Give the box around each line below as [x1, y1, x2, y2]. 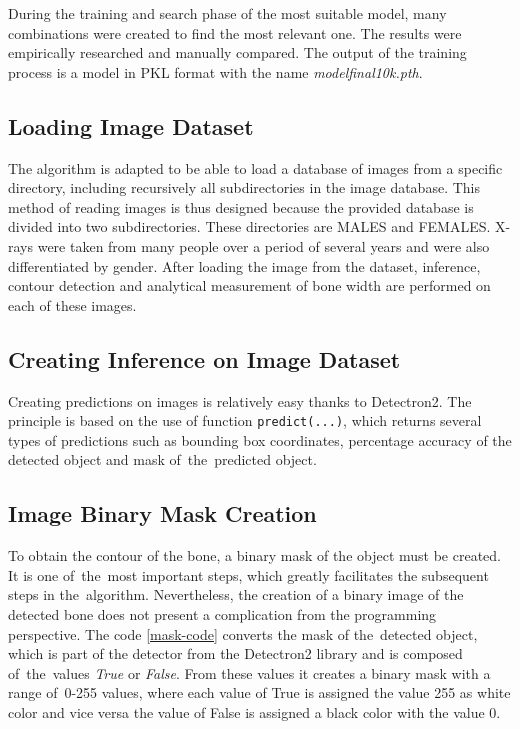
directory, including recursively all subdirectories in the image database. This [8, 177, 480, 198]
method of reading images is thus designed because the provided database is [8, 196, 474, 217]
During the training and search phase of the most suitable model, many [8, 3, 447, 23]
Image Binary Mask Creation [8, 498, 317, 529]
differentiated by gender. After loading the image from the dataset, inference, [8, 255, 481, 276]
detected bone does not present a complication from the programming [8, 603, 437, 624]
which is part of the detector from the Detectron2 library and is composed [8, 643, 463, 664]
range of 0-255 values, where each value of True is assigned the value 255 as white [8, 682, 511, 703]
